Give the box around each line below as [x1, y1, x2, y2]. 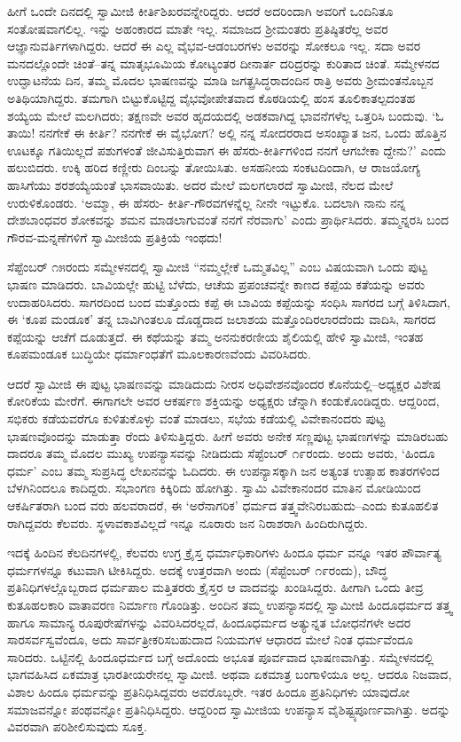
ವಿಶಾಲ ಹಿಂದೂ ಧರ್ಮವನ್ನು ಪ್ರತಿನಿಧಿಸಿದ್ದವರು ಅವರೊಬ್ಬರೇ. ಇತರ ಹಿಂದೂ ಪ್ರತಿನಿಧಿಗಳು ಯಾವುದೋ [7, 682, 410, 700]
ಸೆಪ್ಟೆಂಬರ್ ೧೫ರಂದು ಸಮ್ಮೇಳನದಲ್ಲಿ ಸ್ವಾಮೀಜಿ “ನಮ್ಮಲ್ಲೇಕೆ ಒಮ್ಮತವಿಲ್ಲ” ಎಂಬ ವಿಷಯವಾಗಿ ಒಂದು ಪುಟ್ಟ [7, 257, 427, 276]
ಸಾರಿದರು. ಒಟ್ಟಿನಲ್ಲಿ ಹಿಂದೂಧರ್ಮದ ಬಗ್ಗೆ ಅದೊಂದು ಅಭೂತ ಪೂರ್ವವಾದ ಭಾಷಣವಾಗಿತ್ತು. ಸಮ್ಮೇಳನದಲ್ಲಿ [7, 647, 434, 666]
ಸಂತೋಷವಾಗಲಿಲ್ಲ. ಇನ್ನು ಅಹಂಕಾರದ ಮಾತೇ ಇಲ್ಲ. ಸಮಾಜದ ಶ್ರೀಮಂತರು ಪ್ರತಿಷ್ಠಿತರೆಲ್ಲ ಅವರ [7, 19, 388, 37]
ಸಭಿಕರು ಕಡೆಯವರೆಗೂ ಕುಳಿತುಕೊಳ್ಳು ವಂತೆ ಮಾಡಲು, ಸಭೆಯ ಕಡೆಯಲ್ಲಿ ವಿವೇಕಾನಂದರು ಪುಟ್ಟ [7, 409, 386, 428]
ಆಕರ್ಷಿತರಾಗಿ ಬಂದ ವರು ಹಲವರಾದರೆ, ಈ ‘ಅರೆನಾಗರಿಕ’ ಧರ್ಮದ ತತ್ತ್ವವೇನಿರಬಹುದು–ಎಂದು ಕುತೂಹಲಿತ [7, 496, 439, 515]
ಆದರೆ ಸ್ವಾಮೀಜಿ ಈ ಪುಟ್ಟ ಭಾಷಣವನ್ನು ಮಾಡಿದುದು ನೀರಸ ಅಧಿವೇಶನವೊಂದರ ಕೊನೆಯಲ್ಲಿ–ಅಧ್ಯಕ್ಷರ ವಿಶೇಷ [7, 374, 441, 392]
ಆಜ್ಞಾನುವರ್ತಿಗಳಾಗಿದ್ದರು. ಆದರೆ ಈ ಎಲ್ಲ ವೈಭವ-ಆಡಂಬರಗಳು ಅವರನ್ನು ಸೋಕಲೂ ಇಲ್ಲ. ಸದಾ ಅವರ [7, 36, 421, 55]
